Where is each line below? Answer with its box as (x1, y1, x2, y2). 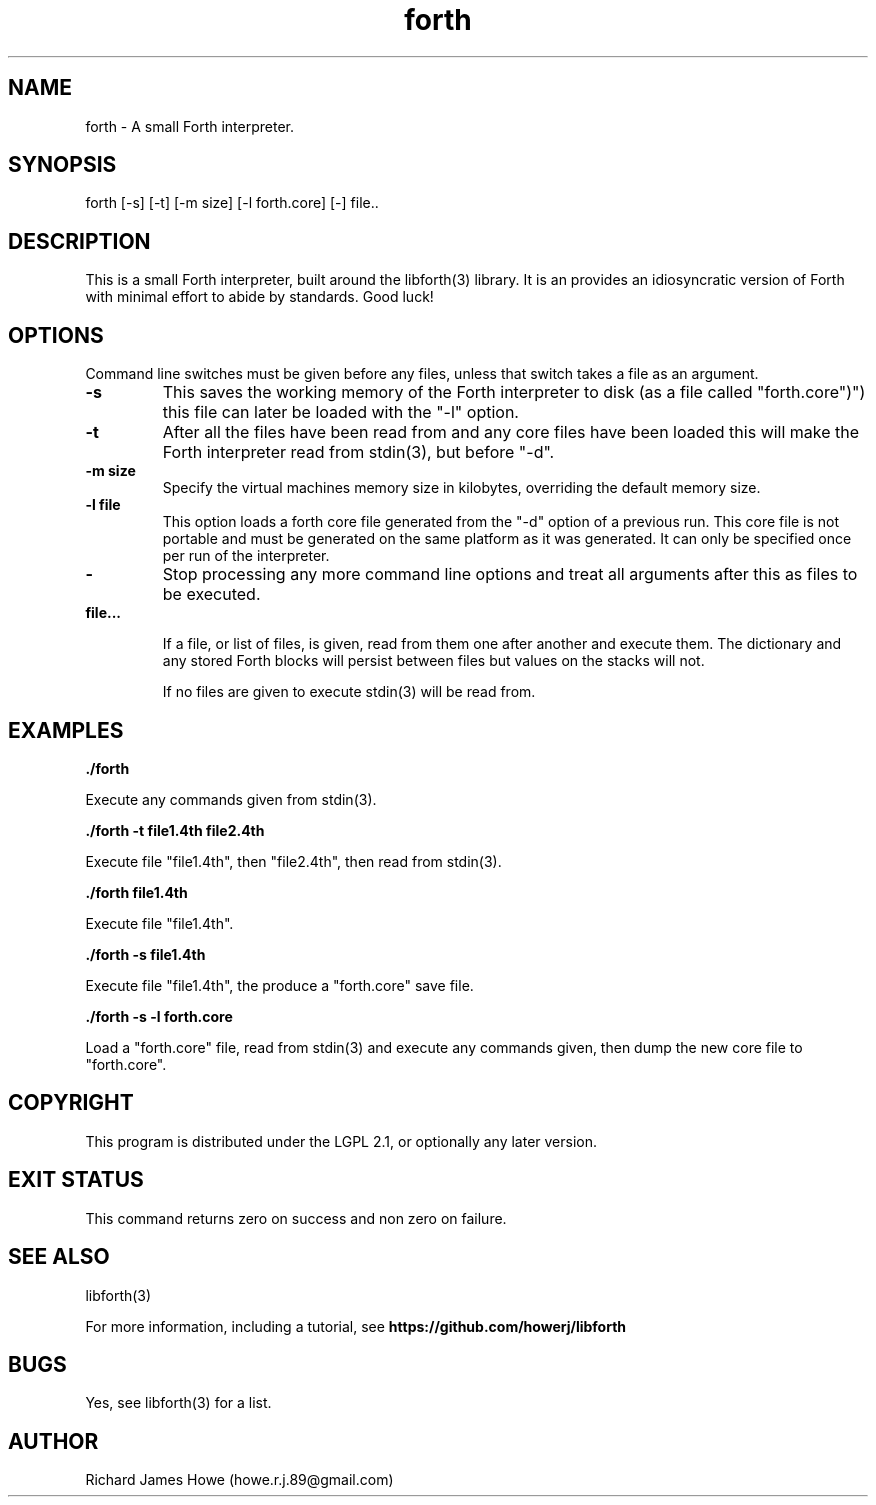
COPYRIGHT (8, 1090, 134, 1116)
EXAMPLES (8, 717, 124, 743)
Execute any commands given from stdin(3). (85, 790, 377, 808)
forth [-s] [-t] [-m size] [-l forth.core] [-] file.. (85, 194, 379, 212)
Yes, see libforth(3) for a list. (85, 1394, 272, 1412)
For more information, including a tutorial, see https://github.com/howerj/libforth (85, 1317, 627, 1335)
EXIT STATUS (8, 1167, 144, 1193)
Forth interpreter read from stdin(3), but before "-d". (162, 442, 555, 463)
